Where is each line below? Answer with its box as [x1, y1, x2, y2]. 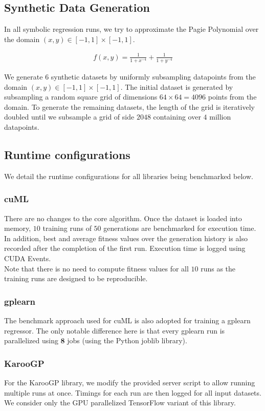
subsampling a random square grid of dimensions [4, 91, 158, 102]
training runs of [42, 223, 92, 233]
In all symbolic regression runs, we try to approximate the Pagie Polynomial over [4, 24, 259, 34]
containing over [153, 111, 201, 122]
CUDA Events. [4, 253, 51, 264]
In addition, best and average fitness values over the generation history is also [4, 232, 248, 243]
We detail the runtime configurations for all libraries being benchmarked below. [4, 170, 253, 181]
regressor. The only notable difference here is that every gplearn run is [4, 325, 225, 336]
